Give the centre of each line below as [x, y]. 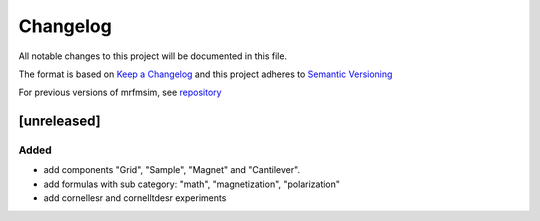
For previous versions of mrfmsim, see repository [120, 92]
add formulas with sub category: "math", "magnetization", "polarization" [191, 184]
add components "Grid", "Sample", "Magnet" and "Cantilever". [171, 170]
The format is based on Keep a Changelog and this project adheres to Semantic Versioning [205, 74]
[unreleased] [60, 121]
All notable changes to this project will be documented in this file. [153, 56]
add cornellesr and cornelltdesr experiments [135, 198]
